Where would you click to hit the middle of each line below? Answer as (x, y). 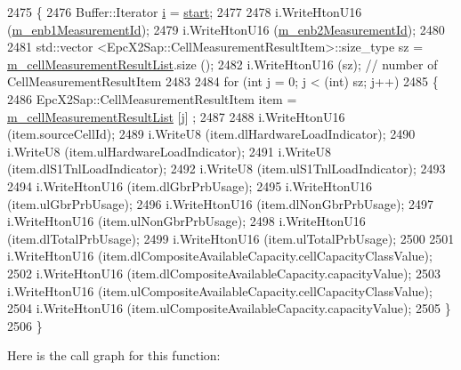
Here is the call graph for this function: (114, 355)
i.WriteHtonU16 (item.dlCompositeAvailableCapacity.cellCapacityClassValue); (220, 256)
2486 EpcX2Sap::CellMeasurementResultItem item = (152, 98)
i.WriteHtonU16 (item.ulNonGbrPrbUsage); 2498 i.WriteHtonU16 (186, 221)
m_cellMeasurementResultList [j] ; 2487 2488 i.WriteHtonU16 (176, 116)
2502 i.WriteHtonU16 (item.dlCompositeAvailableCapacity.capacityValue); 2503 (224, 273)
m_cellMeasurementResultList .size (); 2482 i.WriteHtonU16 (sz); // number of (222, 64)
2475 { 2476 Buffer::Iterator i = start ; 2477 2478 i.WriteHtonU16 (185, 12)
